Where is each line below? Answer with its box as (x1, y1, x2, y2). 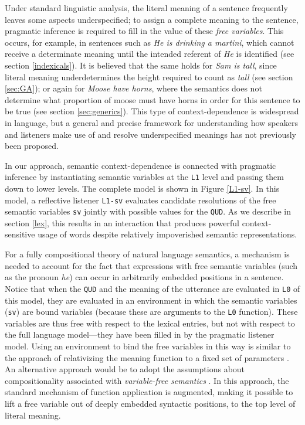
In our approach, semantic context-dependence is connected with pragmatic (5, 159, 276, 171)
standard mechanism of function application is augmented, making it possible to (5, 386, 293, 398)
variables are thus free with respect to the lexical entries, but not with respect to (5, 317, 295, 329)
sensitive (5, 228, 35, 240)
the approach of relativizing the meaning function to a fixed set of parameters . (5, 351, 289, 363)
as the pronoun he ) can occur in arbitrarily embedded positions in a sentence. (5, 271, 284, 283)
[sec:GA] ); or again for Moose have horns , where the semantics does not (5, 82, 262, 94)
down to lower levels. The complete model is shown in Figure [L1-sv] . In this (5, 182, 280, 194)
